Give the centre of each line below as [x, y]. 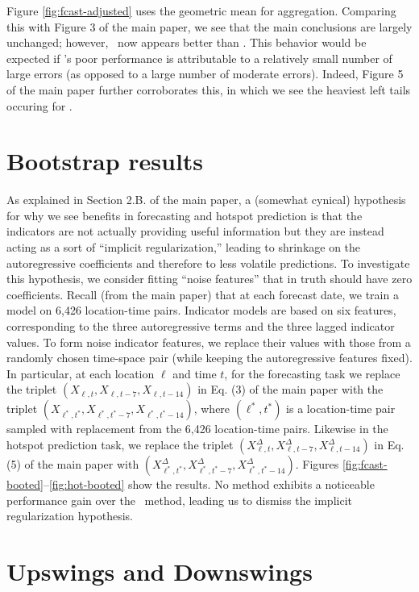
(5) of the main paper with [73, 464]
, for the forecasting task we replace [312, 373]
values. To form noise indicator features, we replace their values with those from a [209, 342]
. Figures [317, 464]
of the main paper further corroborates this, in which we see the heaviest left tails [209, 89]
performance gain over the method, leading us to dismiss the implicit [179, 500]
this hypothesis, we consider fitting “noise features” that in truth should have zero [209, 279]
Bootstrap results [105, 161]
